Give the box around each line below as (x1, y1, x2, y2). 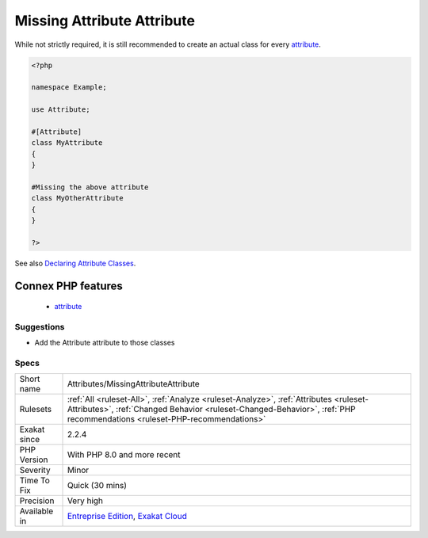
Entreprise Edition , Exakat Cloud (67, 511, 188, 522)
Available (19, 506, 54, 517)
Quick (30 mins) (67, 480, 127, 491)
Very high (67, 495, 103, 506)
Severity (19, 464, 51, 475)
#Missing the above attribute (31, 182, 149, 192)
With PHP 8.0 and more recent (67, 449, 182, 460)
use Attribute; (31, 105, 90, 114)
